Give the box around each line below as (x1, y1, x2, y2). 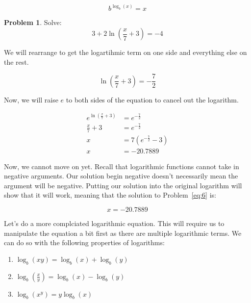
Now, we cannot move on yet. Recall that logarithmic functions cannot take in (4, 161, 239, 171)
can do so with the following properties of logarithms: (4, 237, 165, 248)
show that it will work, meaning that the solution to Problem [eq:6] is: (4, 190, 216, 200)
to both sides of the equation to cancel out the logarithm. (66, 94, 239, 104)
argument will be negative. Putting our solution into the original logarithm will (4, 180, 242, 190)
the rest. (4, 56, 29, 67)
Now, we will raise (4, 94, 58, 104)
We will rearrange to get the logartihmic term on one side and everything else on (4, 47, 247, 57)
